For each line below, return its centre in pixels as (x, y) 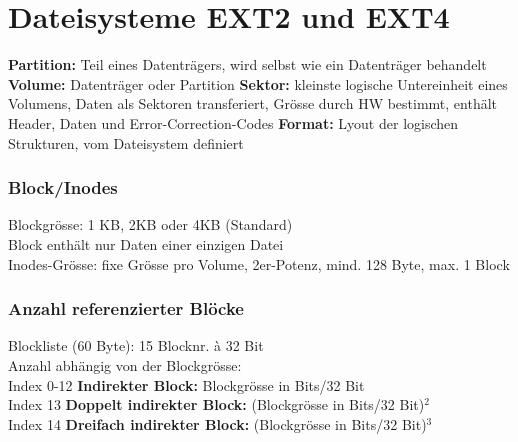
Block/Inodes (63, 187)
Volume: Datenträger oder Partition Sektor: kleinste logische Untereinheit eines (258, 83)
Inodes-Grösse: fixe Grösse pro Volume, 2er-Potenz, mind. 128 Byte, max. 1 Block (259, 263)
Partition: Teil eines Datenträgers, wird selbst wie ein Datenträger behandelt (247, 64)
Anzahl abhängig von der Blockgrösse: (125, 364)
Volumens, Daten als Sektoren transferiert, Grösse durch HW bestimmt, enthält (253, 103)
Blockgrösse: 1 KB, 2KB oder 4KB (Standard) (150, 224)
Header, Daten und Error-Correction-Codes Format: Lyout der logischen (233, 122)
